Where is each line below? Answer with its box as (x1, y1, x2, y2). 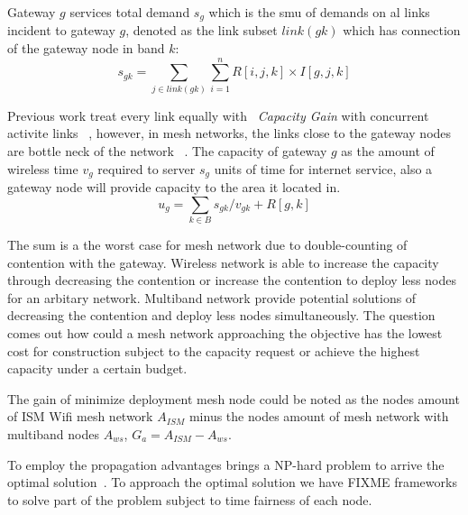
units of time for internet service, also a (214, 159, 433, 178)
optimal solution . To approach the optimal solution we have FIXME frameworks (7, 473, 457, 492)
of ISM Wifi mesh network (7, 407, 153, 426)
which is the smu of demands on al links (208, 3, 430, 21)
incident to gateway (7, 21, 115, 40)
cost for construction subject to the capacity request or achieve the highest (7, 341, 420, 360)
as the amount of (341, 142, 435, 161)
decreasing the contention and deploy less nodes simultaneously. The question (7, 306, 436, 325)
